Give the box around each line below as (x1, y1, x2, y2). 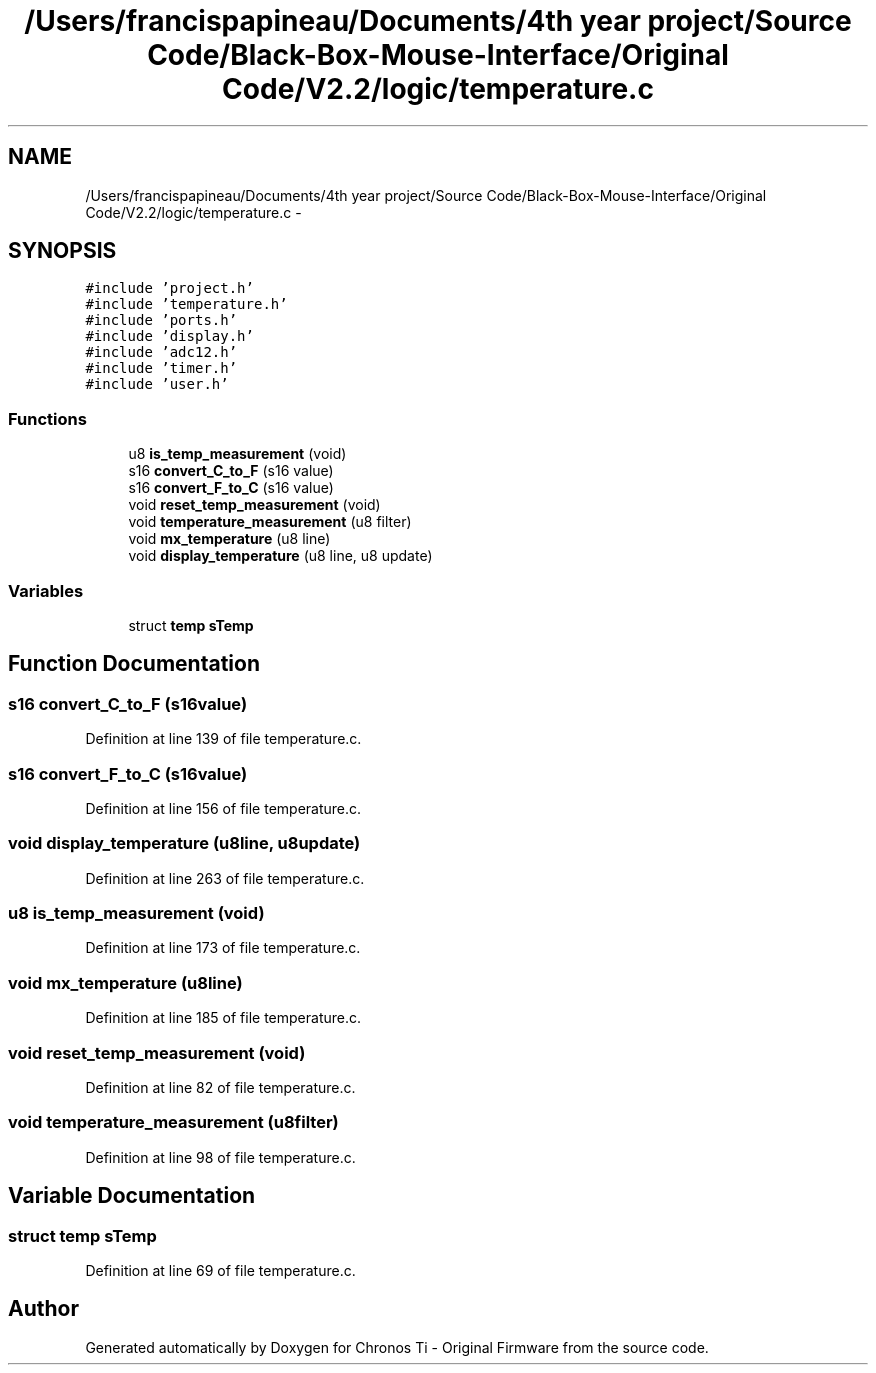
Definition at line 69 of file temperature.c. (85, 1261, 356, 1279)
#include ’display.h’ (85, 328, 254, 345)
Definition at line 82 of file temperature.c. (85, 1078, 356, 1096)
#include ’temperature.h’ (85, 296, 288, 313)
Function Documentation (8, 651, 260, 677)
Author (8, 1296, 79, 1322)
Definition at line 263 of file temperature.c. (85, 869, 365, 887)
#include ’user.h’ (85, 376, 229, 393)
